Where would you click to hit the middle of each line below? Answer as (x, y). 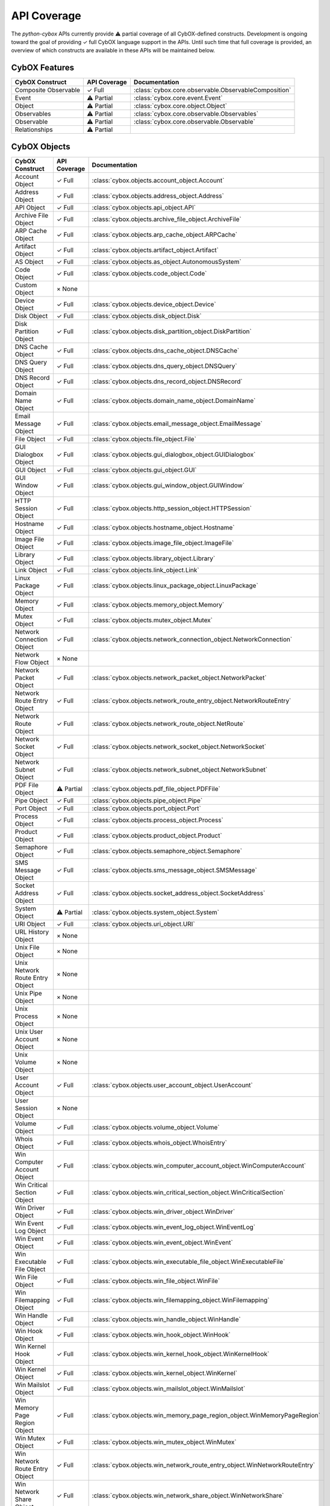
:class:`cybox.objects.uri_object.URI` (143, 923)
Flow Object (32, 662)
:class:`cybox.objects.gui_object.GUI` (144, 470)
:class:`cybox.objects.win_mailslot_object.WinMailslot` (169, 1389)
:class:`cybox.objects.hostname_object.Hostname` (163, 527)
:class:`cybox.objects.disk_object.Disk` (147, 316)
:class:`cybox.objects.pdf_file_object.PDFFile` (156, 789)
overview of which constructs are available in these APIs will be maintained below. (113, 51)
